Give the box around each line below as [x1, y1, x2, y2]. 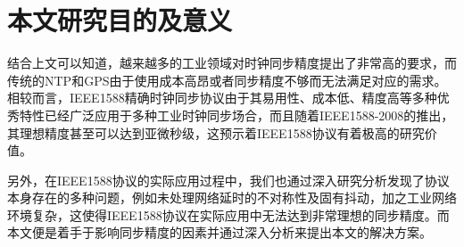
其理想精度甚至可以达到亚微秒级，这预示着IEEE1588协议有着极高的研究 [7, 123, 425, 142]
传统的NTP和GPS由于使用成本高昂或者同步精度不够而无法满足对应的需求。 [7, 70, 447, 89]
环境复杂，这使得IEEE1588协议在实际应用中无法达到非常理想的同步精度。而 [7, 205, 450, 224]
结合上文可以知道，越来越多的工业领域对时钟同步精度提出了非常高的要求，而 [7, 54, 457, 72]
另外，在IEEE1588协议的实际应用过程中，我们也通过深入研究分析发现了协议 [7, 170, 450, 189]
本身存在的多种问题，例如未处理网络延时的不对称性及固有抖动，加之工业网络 [7, 188, 457, 207]
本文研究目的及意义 [7, 2, 233, 38]
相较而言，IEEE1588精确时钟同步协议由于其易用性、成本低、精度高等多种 [7, 88, 437, 107]
